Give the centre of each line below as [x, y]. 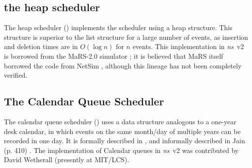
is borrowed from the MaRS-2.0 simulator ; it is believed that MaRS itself [114, 56]
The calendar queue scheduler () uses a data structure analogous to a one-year [120, 121]
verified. [16, 75]
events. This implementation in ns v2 [188, 46]
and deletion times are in [41, 46]
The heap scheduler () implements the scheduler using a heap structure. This [118, 27]
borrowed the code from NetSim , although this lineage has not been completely [123, 65]
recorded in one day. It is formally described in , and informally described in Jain [125, 141]
